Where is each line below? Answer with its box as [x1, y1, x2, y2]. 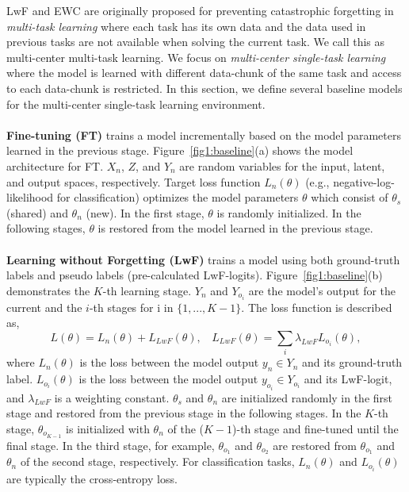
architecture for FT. [6, 157, 104, 174]
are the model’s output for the [248, 282, 396, 298]
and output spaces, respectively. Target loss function [6, 173, 261, 190]
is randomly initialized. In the [216, 204, 361, 221]
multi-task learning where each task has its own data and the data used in [6, 17, 366, 34]
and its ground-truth [301, 354, 403, 371]
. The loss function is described [241, 298, 392, 315]
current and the [6, 298, 82, 315]
